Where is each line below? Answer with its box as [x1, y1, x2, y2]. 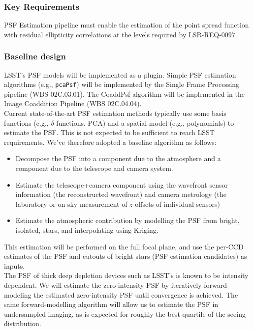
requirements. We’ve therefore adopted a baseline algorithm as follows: [4, 137, 217, 147]
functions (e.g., [4, 117, 49, 128]
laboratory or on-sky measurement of [15, 198, 127, 209]
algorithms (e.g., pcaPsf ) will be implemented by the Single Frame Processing [4, 79, 240, 89]
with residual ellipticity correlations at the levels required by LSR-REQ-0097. [4, 29, 237, 39]
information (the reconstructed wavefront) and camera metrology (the [15, 189, 226, 199]
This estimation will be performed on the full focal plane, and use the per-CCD [4, 241, 244, 251]
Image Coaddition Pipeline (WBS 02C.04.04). [4, 98, 142, 109]
